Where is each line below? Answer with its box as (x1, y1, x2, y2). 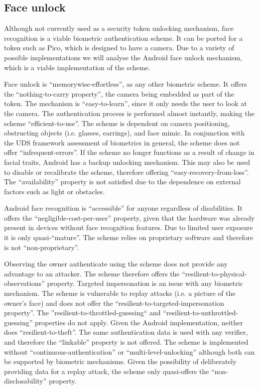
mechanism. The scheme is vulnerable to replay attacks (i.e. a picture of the (4, 288, 236, 298)
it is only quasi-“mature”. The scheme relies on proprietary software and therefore (4, 232, 254, 243)
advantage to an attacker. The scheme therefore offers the (4, 268, 180, 278)
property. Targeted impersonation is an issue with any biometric (47, 278, 243, 288)
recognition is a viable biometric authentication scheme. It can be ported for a (4, 32, 243, 43)
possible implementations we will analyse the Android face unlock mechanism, (4, 52, 242, 62)
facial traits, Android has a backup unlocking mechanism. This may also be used (4, 156, 251, 167)
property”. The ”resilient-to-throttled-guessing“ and (4, 307, 161, 318)
